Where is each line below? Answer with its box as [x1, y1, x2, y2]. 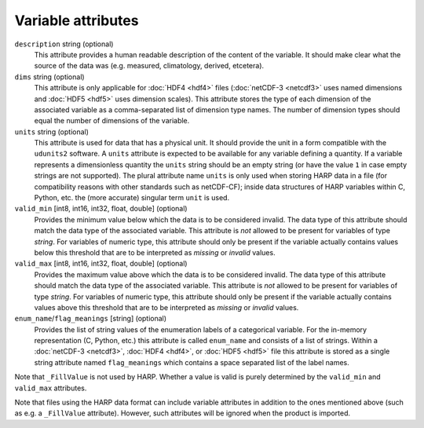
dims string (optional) [14, 71, 86, 82]
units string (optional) [14, 126, 90, 137]
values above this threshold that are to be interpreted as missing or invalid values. [34, 302, 299, 312]
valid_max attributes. [14, 383, 87, 393]
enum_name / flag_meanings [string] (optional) [14, 314, 167, 324]
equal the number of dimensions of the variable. [34, 116, 190, 126]
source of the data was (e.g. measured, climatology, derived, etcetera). [34, 61, 265, 71]
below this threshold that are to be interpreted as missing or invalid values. [34, 247, 276, 257]
